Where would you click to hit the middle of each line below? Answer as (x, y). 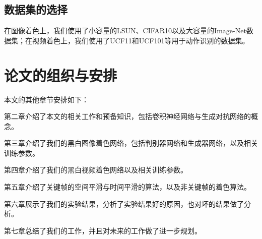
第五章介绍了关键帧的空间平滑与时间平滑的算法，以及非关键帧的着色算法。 (127, 187)
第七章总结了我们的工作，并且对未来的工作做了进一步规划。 (103, 230)
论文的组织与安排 (61, 75)
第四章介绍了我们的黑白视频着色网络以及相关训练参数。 (96, 170)
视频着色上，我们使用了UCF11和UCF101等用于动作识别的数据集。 (141, 40)
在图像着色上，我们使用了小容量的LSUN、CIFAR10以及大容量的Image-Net (125, 31)
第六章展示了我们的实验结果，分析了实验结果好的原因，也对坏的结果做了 (124, 203)
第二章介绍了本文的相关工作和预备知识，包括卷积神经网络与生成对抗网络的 (127, 116)
